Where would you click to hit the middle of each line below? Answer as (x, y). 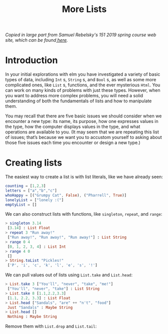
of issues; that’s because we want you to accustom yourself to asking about (83, 137)
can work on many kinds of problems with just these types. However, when (83, 90)
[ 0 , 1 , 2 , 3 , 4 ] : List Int (37, 247)
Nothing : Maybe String (32, 317)
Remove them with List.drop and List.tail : (51, 326)
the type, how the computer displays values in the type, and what (73, 127)
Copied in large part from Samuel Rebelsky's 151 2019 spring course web (81, 35)
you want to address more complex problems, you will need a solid (74, 96)
